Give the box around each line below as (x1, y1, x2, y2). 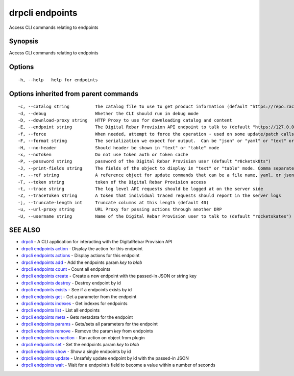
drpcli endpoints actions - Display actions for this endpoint (21, 253, 140, 258)
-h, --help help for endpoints (18, 77, 98, 83)
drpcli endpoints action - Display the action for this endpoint (21, 245, 143, 252)
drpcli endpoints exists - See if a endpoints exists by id (21, 287, 132, 293)
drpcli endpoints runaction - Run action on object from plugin (21, 334, 145, 340)
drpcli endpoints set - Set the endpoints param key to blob (21, 342, 139, 348)
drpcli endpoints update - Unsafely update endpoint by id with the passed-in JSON (21, 355, 189, 361)
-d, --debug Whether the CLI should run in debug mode (18, 111, 199, 116)
